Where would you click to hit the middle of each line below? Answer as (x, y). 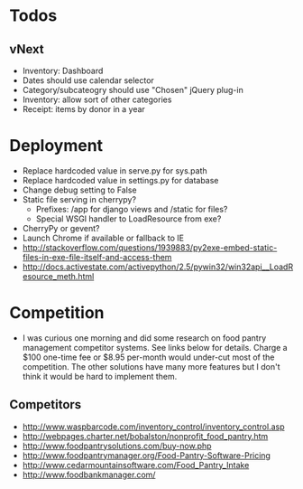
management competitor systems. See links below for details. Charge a (155, 347)
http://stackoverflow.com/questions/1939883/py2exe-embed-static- (150, 247)
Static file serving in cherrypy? (79, 199)
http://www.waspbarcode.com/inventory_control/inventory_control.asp (154, 427)
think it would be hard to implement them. (100, 376)
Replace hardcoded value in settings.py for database (120, 180)
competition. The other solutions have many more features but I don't (151, 366)
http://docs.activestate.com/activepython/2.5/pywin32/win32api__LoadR (158, 267)
